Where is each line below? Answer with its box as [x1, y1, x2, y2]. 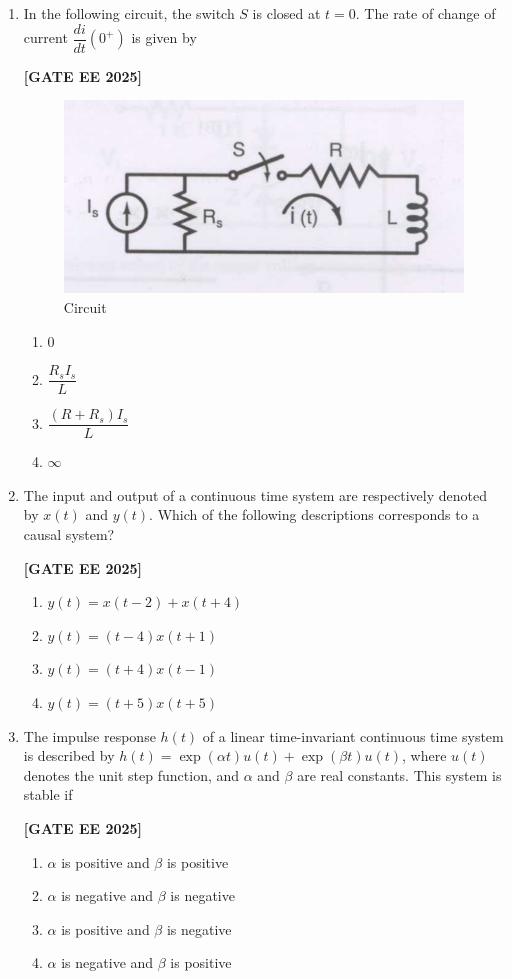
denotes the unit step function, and [23, 764, 240, 785]
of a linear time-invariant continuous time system [202, 725, 504, 746]
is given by [131, 27, 197, 48]
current [23, 27, 68, 48]
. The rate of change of [355, 3, 496, 23]
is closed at [252, 3, 321, 23]
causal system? [23, 524, 115, 545]
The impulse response [23, 725, 156, 746]
